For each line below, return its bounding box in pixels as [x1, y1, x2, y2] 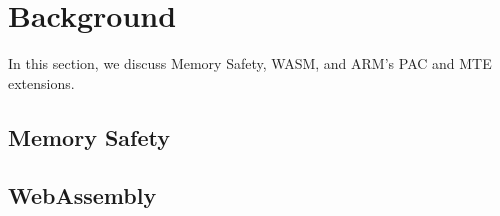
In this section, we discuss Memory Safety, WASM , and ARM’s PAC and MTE [8, 53, 492, 74]
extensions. [8, 72, 75, 93]
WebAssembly [8, 180, 157, 211]
